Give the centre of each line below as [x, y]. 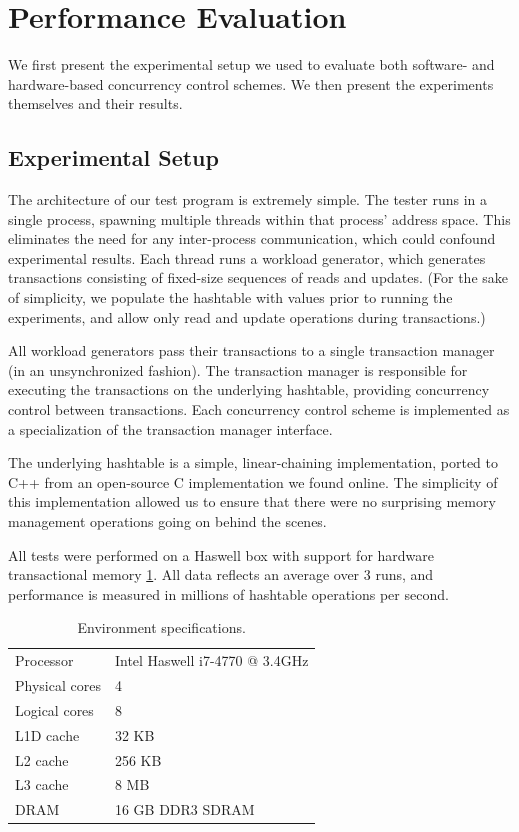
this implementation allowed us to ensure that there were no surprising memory [252, 501]
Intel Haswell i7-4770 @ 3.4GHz [211, 660]
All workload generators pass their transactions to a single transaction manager [251, 350]
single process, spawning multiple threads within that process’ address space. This [259, 218]
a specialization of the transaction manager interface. [170, 428]
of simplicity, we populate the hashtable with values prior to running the [230, 297]
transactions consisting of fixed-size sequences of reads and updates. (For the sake [258, 277]
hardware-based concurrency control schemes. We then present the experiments [251, 83]
